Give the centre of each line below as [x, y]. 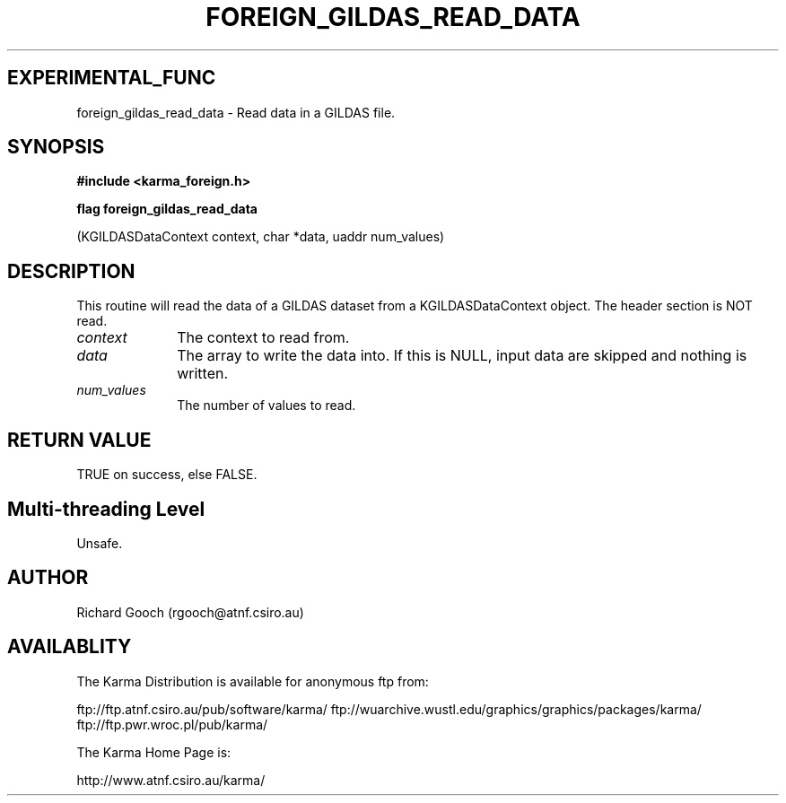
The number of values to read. [266, 406]
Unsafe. [100, 543]
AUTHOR [48, 578]
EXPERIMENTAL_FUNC [112, 78]
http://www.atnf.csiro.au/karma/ [171, 780]
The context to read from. [263, 338]
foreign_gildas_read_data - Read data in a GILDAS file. [236, 112]
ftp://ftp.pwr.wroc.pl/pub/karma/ [172, 724]
